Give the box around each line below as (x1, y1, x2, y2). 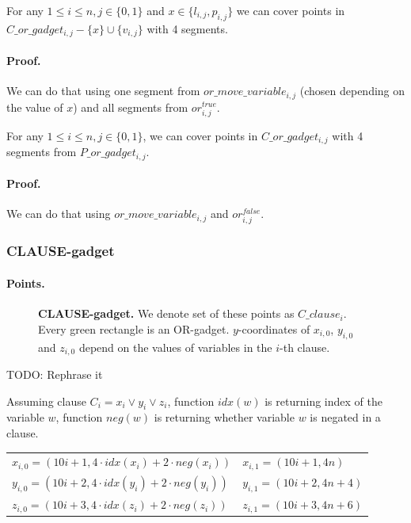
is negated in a (310, 409, 381, 426)
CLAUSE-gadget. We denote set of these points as (38, 305, 295, 322)
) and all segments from (73, 98, 188, 115)
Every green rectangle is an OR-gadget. (38, 320, 230, 337)
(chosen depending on (299, 82, 405, 99)
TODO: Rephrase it (6, 366, 103, 382)
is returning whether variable (154, 409, 295, 426)
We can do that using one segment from (6, 82, 200, 99)
